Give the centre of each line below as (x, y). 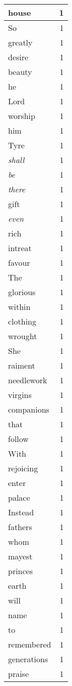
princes (21, 571)
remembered (30, 644)
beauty (20, 72)
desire (18, 57)
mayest (20, 556)
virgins (20, 395)
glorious (22, 292)
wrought (23, 336)
